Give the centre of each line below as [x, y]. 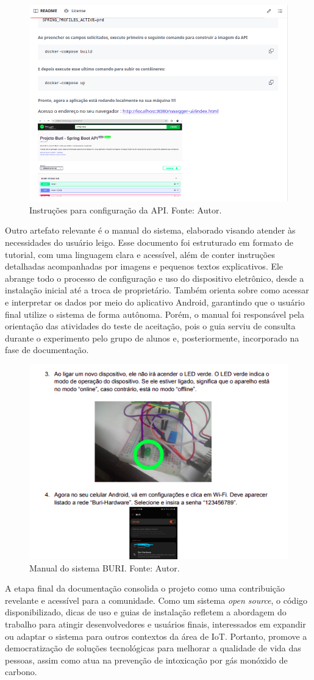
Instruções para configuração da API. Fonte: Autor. [126, 209]
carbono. [21, 672]
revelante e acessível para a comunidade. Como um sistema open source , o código [156, 600]
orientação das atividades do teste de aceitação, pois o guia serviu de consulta [150, 326]
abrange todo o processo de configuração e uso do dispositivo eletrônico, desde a [155, 278]
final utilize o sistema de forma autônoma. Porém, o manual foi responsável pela [155, 314]
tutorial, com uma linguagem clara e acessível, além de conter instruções [140, 254]
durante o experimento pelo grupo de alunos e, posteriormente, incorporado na [152, 338]
